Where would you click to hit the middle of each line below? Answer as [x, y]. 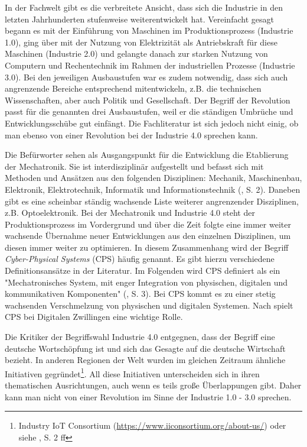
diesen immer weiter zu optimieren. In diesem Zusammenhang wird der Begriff [147, 247]
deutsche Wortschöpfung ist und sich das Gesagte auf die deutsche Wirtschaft [145, 348]
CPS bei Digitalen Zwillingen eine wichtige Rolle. [94, 317]
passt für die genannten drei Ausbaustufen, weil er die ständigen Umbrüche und [149, 111]
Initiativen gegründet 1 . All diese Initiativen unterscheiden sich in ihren [132, 372]
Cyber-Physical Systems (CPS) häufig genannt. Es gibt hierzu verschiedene [140, 259]
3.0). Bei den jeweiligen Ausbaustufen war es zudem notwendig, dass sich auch [146, 77]
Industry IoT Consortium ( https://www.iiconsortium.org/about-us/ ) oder [152, 425]
